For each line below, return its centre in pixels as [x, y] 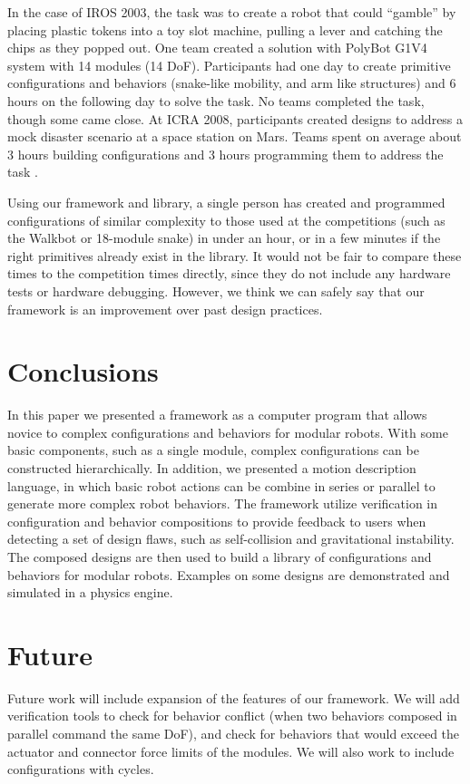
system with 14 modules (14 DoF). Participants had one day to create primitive [229, 65]
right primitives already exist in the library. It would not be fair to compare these [235, 255]
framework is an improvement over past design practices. [165, 309]
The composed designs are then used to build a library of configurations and [220, 556]
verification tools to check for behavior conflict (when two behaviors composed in [232, 716]
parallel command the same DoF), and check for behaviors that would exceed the [234, 734]
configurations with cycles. [81, 769]
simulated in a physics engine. [90, 592]
